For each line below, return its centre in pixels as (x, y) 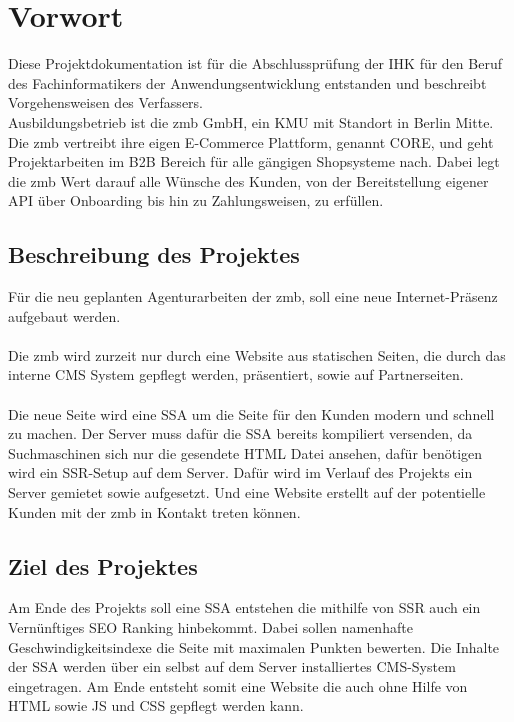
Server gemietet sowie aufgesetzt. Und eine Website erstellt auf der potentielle (247, 492)
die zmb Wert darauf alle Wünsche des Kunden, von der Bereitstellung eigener (248, 180)
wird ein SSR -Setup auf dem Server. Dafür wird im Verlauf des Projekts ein (240, 472)
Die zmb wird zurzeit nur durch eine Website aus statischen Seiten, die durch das (257, 354)
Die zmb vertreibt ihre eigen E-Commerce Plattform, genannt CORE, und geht (251, 141)
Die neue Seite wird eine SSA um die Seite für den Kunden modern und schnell (251, 413)
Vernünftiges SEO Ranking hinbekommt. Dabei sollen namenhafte (210, 627)
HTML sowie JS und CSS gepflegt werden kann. (156, 705)
